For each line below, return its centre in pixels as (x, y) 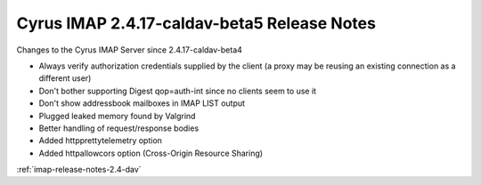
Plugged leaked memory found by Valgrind (117, 116)
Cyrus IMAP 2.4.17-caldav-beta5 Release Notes (196, 23)
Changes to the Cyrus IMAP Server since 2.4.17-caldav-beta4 (129, 50)
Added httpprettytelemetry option (100, 141)
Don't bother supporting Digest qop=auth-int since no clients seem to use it (177, 91)
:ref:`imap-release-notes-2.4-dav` (79, 170)
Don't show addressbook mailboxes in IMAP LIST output (142, 103)
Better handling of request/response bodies (119, 128)
